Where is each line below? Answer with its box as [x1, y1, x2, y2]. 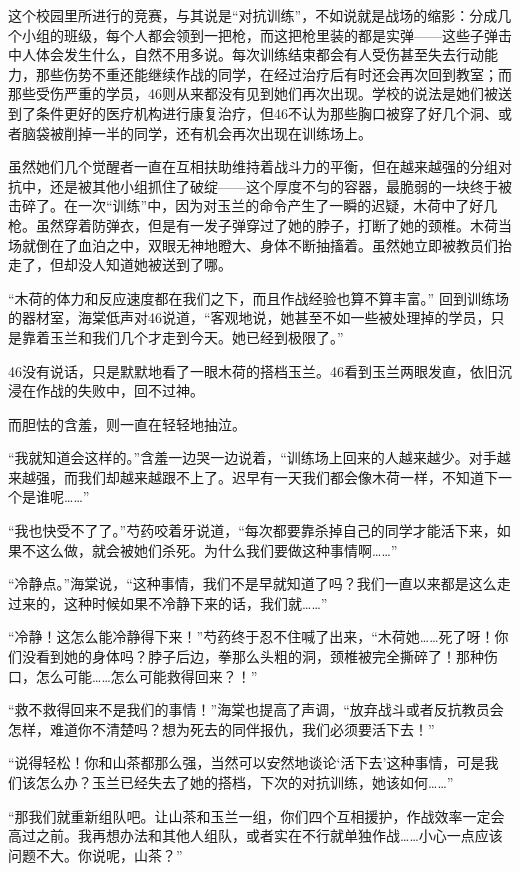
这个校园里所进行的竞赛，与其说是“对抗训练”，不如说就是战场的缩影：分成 [8, 5, 498, 25]
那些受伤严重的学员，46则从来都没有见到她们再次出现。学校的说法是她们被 [8, 83, 498, 104]
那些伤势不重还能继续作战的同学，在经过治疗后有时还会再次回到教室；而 [35, 63, 512, 84]
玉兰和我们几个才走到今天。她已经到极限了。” [49, 326, 344, 347]
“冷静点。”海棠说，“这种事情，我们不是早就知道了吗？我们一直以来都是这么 [8, 573, 497, 594]
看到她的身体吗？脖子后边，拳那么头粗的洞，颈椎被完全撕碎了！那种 [35, 646, 484, 667]
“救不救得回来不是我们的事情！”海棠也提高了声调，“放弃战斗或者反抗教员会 [8, 699, 504, 720]
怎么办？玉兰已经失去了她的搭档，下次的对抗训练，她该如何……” [35, 772, 454, 792]
